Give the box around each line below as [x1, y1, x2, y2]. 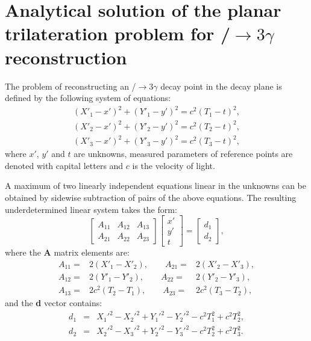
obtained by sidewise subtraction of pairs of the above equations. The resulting [5, 191, 297, 204]
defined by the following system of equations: [5, 91, 171, 104]
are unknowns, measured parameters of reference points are [74, 147, 293, 160]
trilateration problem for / [5, 21, 231, 46]
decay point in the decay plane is [160, 79, 282, 92]
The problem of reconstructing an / [5, 79, 136, 92]
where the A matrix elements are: [5, 246, 130, 259]
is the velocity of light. [132, 159, 215, 171]
